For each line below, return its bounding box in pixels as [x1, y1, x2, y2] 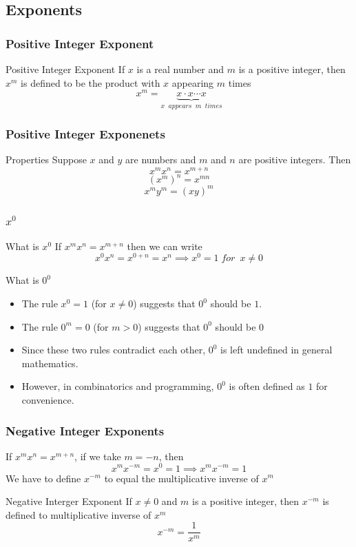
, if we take [74, 448, 121, 463]
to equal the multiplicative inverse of [104, 471, 259, 485]
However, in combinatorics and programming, [21, 379, 214, 393]
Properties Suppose [6, 152, 87, 166]
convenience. [21, 393, 74, 407]
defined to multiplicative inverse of [6, 507, 151, 522]
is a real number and [136, 62, 224, 76]
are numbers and [125, 152, 196, 166]
